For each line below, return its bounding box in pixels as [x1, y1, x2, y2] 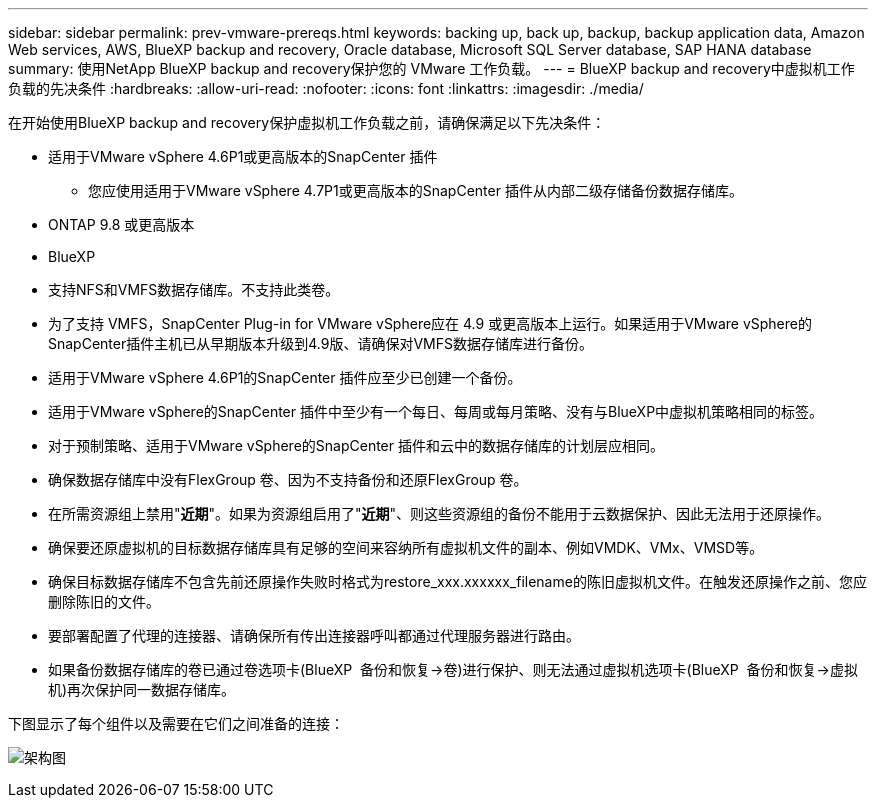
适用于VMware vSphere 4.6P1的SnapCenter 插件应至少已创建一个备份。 [48, 369, 522, 386]
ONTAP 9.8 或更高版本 [48, 216, 195, 233]
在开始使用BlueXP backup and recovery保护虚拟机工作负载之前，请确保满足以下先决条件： [8, 114, 606, 131]
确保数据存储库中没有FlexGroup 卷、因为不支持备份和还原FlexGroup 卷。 [48, 471, 528, 488]
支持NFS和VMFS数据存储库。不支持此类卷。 [48, 281, 340, 298]
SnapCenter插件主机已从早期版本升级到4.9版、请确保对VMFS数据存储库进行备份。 [48, 335, 593, 352]
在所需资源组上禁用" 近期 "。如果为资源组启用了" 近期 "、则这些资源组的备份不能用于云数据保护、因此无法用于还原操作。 [48, 505, 831, 522]
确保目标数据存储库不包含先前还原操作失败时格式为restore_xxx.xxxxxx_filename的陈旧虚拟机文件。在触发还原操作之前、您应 [48, 573, 867, 590]
